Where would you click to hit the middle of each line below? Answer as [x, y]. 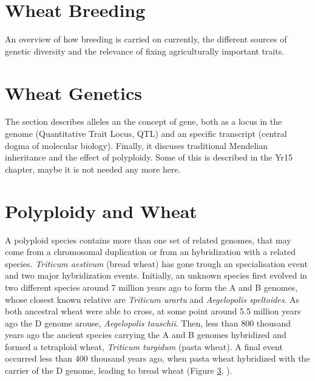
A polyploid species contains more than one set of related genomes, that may [148, 240]
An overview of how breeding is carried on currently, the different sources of [146, 39]
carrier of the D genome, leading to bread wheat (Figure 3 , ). [119, 370]
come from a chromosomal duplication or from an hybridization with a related [151, 252]
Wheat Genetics [74, 92]
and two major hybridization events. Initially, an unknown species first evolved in [156, 275]
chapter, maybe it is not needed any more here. [93, 169]
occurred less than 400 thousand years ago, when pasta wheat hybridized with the [157, 358]
